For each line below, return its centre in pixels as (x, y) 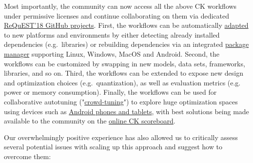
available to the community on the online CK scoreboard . (90, 121)
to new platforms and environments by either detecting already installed (112, 34)
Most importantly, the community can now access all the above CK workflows (120, 6)
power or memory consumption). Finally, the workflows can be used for (110, 92)
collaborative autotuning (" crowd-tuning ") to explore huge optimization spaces (121, 101)
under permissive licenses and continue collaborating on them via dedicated (117, 15)
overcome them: (28, 156)
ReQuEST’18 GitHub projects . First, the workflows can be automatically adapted (126, 25)
